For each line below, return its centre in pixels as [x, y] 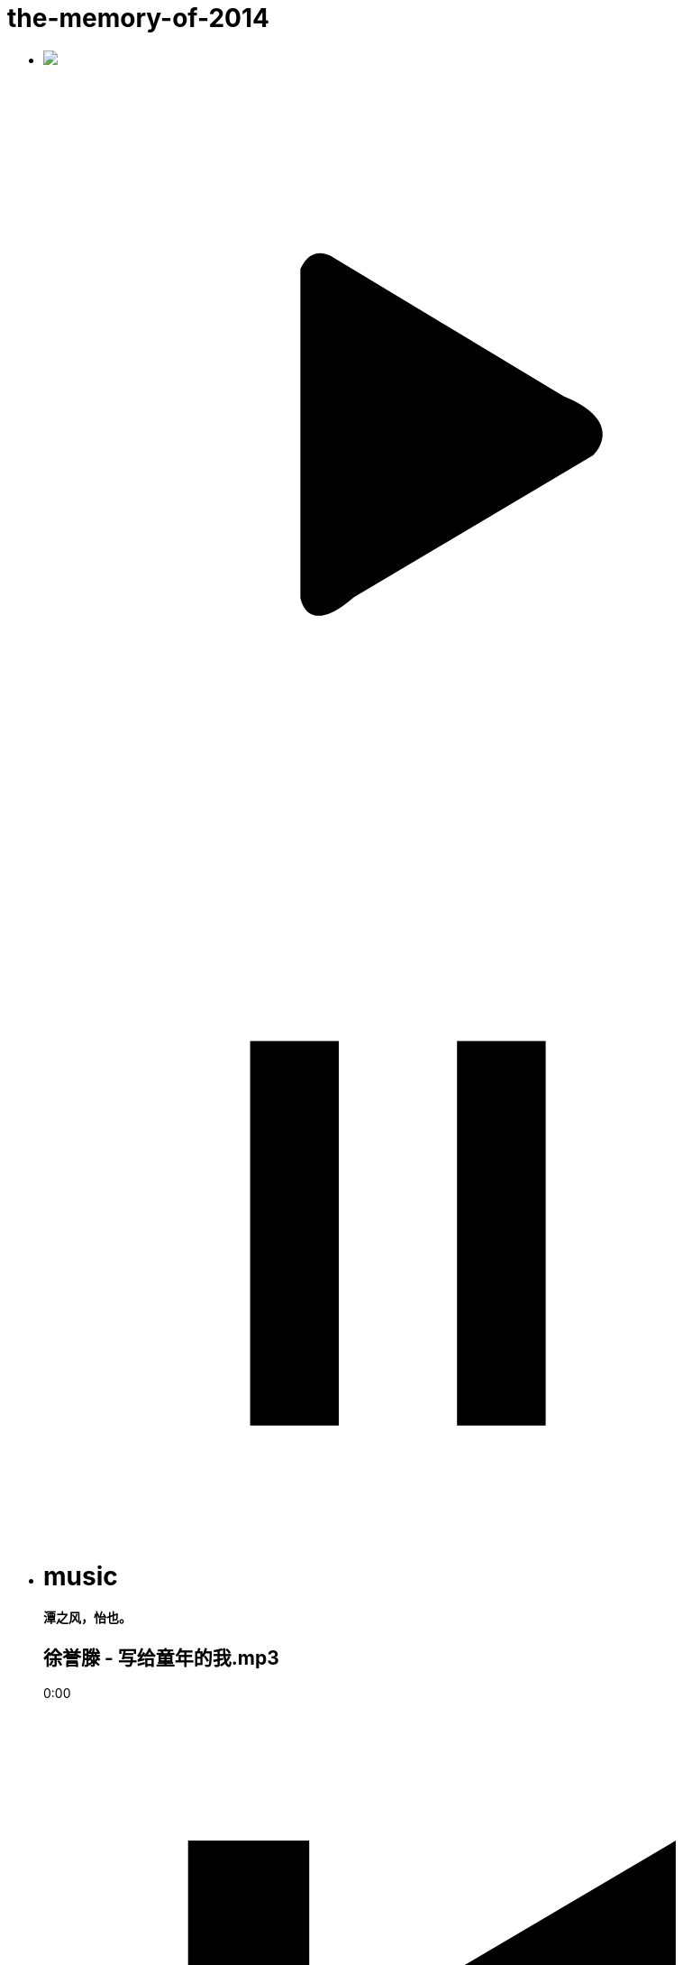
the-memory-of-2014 [138, 18]
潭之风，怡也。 [87, 1618]
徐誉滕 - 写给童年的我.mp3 [161, 1657]
